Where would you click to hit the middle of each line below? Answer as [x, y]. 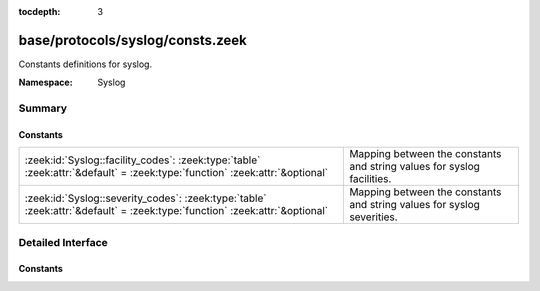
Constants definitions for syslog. [85, 64]
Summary [43, 108]
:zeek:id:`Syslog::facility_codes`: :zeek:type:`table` [142, 160]
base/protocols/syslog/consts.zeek [132, 40]
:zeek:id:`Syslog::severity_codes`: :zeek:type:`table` [145, 198]
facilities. [370, 179]
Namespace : [46, 82]
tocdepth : [39, 11]
